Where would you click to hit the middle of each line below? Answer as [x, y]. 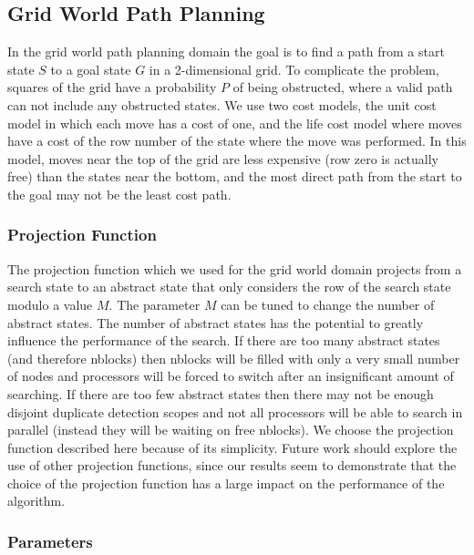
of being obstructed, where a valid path [343, 87]
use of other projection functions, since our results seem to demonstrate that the [232, 465]
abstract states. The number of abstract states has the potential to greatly [216, 322]
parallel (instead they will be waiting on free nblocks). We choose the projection [231, 430]
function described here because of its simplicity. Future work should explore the [232, 447]
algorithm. [36, 501]
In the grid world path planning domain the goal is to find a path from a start [226, 51]
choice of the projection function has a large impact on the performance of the [226, 483]
